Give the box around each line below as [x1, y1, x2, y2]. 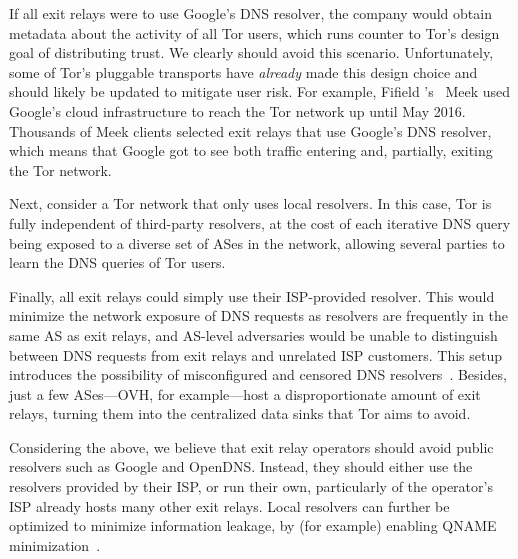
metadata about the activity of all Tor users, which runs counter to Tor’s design [9, 22, 500, 43]
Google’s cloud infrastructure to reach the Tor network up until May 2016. [9, 100, 466, 121]
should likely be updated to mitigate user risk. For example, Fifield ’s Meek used [9, 81, 511, 102]
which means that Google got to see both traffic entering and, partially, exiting [9, 140, 493, 161]
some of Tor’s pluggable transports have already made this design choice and [9, 61, 478, 82]
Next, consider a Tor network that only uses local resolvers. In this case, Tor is [9, 193, 492, 214]
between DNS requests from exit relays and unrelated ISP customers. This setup [9, 344, 503, 365]
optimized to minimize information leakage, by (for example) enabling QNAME [9, 515, 497, 536]
